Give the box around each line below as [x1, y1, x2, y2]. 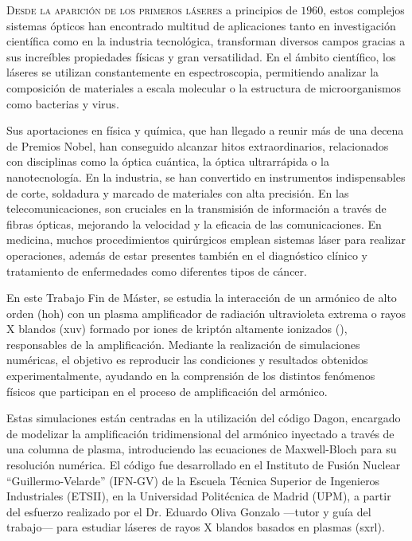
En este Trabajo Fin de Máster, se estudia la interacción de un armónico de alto [6, 289, 397, 306]
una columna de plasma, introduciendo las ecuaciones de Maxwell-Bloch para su [6, 441, 397, 457]
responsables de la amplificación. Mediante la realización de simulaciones [6, 335, 360, 352]
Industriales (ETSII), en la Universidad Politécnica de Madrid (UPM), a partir [6, 488, 391, 504]
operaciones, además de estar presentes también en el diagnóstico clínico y [6, 246, 367, 263]
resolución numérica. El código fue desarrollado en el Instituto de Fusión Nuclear [6, 457, 401, 473]
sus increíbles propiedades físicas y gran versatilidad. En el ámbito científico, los [6, 48, 396, 65]
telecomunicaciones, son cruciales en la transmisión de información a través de [6, 200, 387, 217]
